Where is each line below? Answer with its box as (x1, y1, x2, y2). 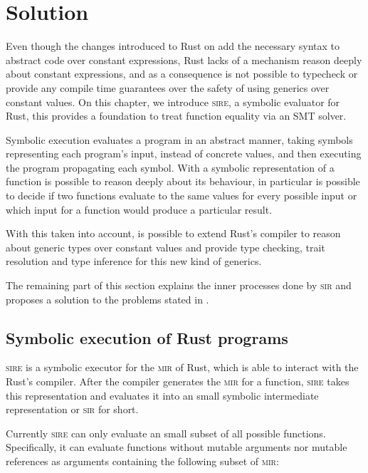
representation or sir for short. (6, 402, 139, 417)
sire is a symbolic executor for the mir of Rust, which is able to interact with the (6, 360, 359, 375)
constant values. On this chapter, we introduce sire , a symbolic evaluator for (6, 94, 340, 109)
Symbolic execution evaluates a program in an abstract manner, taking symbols (6, 132, 353, 147)
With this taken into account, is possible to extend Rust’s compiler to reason (6, 226, 341, 241)
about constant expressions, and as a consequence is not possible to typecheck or (6, 66, 358, 81)
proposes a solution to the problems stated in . (6, 291, 209, 306)
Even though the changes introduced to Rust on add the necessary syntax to (6, 38, 340, 53)
